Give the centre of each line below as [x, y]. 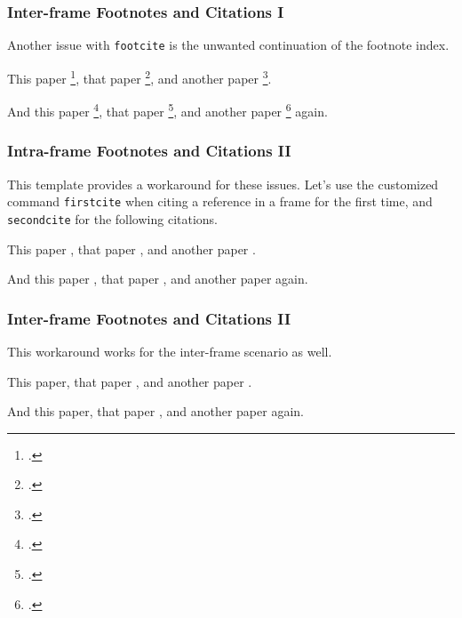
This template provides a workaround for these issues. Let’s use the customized [223, 184]
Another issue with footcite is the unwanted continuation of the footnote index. [228, 45]
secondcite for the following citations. [113, 218]
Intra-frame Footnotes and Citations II [149, 151]
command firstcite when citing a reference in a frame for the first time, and [220, 201]
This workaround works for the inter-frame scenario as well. [170, 351]
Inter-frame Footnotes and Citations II [149, 318]
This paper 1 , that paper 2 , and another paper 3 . [139, 76]
